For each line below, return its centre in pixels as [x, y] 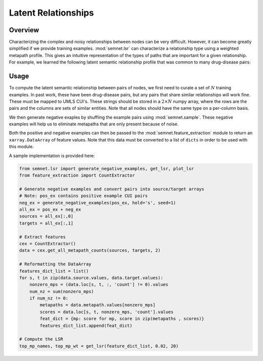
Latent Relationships [52, 13]
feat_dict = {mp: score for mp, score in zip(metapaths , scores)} [122, 319]
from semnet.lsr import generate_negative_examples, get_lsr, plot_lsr [107, 169]
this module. [21, 147]
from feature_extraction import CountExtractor [77, 175]
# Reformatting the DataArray [55, 264]
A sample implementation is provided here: [52, 156]
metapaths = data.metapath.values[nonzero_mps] [98, 305]
